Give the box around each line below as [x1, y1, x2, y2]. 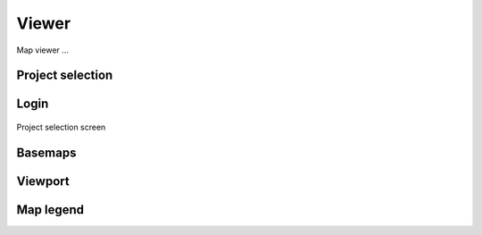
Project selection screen [16, 122, 106, 132]
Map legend [16, 202, 85, 217]
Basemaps [16, 145, 77, 160]
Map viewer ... [16, 45, 69, 55]
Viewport [16, 173, 71, 189]
